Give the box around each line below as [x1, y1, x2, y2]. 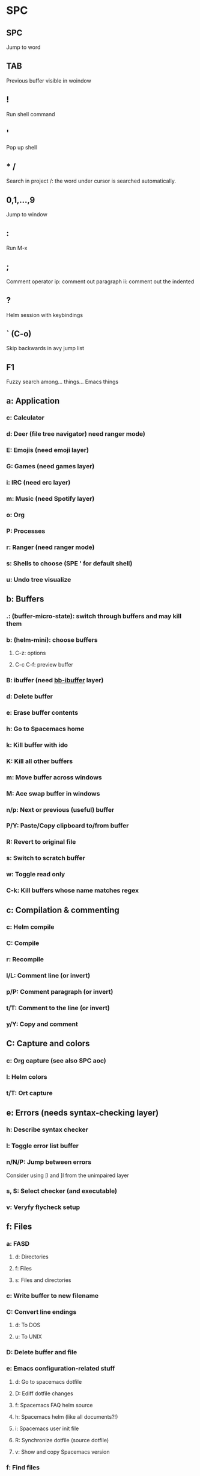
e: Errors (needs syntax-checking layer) [6, 1107, 159, 1118]
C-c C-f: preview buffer [14, 661, 73, 668]
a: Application [6, 395, 60, 406]
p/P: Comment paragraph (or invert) [6, 988, 114, 996]
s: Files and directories [14, 1277, 71, 1284]
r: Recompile [6, 955, 44, 964]
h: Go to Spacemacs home [6, 724, 85, 733]
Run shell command [6, 110, 55, 118]
